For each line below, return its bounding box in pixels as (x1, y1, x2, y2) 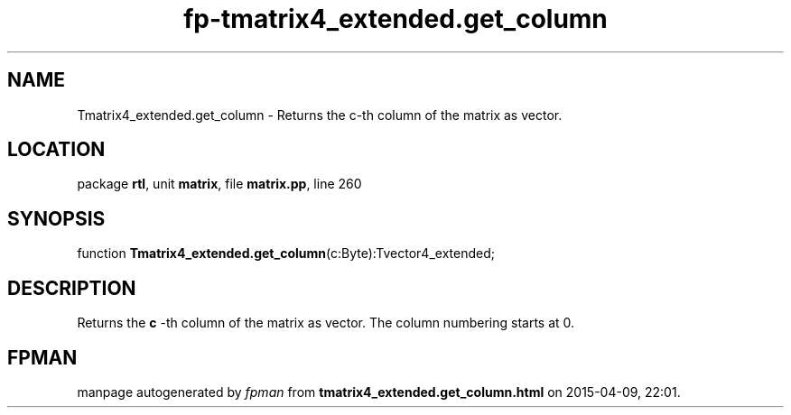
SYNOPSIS (7, 207, 106, 230)
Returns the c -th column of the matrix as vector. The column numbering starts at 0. (77, 315, 575, 331)
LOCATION (7, 138, 106, 161)
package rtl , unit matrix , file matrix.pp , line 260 (77, 176, 362, 192)
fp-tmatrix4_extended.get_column (183, 4, 608, 34)
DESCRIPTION (7, 276, 136, 300)
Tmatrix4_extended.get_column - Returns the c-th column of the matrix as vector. (77, 106, 563, 123)
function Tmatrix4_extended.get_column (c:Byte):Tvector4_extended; (77, 245, 495, 262)
